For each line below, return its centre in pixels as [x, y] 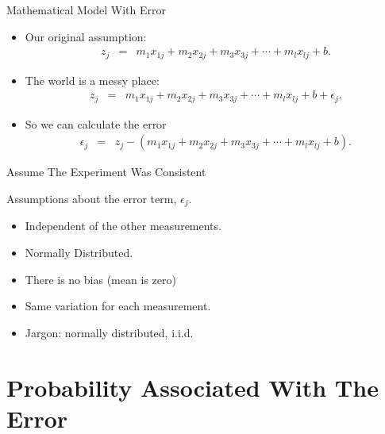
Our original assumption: [86, 36]
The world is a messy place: [92, 80]
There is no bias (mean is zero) [100, 279]
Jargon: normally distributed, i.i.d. [109, 332]
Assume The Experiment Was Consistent [106, 172]
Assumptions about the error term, [92, 198]
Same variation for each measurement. [118, 306]
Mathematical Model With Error [87, 10]
